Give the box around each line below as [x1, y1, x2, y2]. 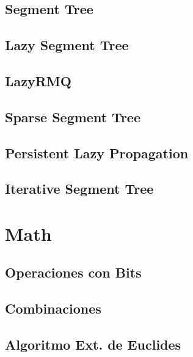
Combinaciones [5, 299, 101, 318]
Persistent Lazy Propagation [5, 143, 189, 162]
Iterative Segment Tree [5, 179, 154, 198]
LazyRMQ [5, 71, 71, 90]
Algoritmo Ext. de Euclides [5, 335, 181, 354]
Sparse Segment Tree [5, 107, 140, 126]
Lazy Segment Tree [5, 35, 129, 54]
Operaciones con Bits [5, 263, 142, 282]
